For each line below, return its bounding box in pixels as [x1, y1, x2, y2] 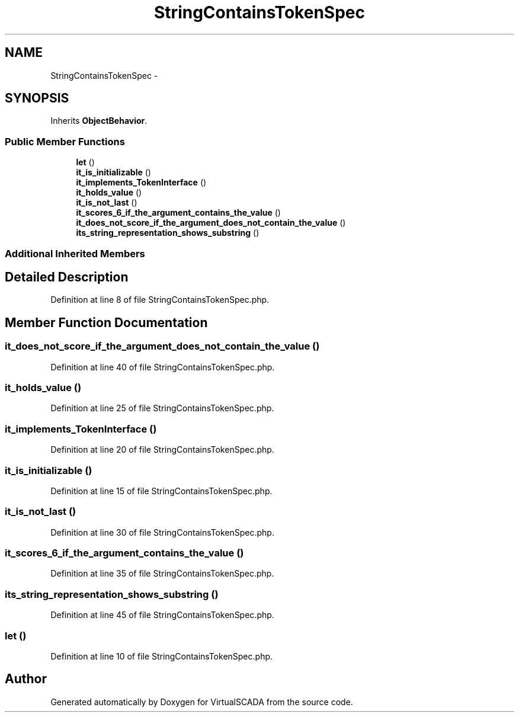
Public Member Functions [5, 135, 125, 148]
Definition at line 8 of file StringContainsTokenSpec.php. [50, 295, 270, 305]
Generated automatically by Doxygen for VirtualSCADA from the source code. [50, 696, 353, 707]
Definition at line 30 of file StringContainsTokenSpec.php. [50, 527, 274, 537]
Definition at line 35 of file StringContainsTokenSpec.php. [50, 568, 274, 579]
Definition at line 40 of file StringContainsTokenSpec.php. [50, 361, 275, 372]
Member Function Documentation [5, 315, 208, 330]
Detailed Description [5, 269, 129, 284]
